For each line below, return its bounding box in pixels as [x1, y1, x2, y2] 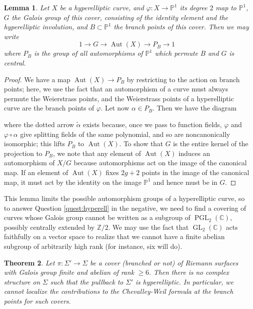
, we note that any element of [53, 148, 141, 158]
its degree [180, 2, 208, 12]
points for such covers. [4, 296, 71, 306]
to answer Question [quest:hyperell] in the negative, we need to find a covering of [4, 202, 246, 213]
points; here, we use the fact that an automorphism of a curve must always [4, 84, 228, 94]
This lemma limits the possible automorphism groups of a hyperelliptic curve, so [4, 193, 245, 203]
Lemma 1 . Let [4, 2, 49, 12]
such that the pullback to [50, 276, 124, 287]
